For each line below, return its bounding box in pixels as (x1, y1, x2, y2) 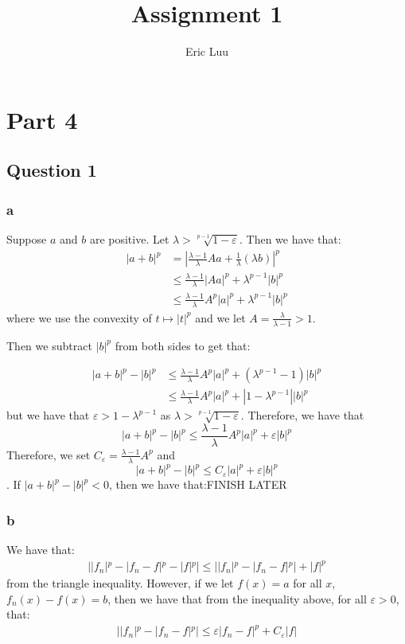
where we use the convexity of (6, 309, 152, 326)
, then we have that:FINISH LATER (108, 476, 287, 493)
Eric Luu (185, 43, 229, 60)
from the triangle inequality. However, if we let (6, 575, 234, 591)
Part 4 (6, 103, 78, 135)
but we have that (6, 407, 90, 423)
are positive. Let (89, 230, 169, 247)
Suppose (6, 230, 47, 247)
